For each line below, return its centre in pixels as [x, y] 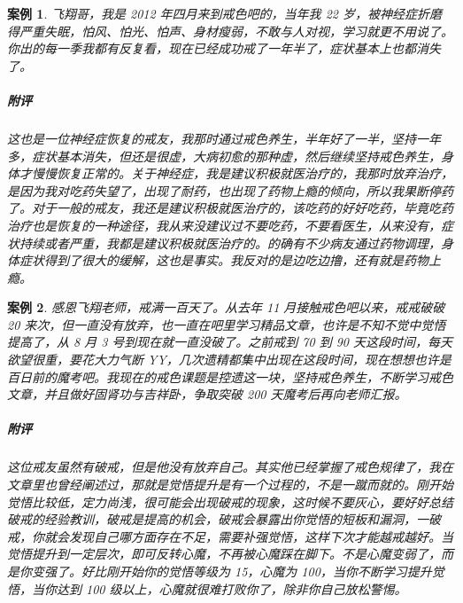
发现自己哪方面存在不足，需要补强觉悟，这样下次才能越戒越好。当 [261, 536]
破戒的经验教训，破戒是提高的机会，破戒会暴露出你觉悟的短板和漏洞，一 [218, 519]
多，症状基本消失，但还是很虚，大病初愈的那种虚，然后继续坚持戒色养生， [224, 156]
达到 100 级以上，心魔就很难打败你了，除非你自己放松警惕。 [231, 588]
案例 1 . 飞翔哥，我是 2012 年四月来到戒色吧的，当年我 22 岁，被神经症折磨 [224, 13]
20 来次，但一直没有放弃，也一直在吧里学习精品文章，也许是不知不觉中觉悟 [227, 324]
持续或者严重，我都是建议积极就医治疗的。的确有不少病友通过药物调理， [230, 243]
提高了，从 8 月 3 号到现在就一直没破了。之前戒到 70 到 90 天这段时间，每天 [230, 342]
